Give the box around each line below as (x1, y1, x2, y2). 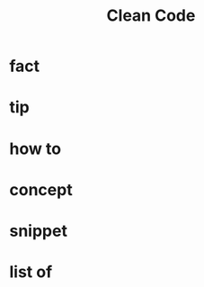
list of (9, 262, 53, 283)
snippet (9, 220, 67, 241)
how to (9, 139, 61, 158)
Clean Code (106, 5, 196, 26)
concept (9, 179, 74, 200)
